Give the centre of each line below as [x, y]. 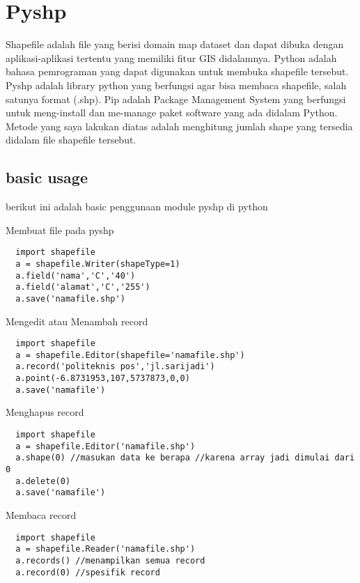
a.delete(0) [43, 481]
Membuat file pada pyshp [60, 230]
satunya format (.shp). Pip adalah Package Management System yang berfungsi [176, 99]
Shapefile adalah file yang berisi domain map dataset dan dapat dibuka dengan [175, 44]
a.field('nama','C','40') [76, 275]
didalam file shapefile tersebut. [71, 140]
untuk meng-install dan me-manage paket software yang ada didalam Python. [172, 112]
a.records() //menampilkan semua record [110, 560]
